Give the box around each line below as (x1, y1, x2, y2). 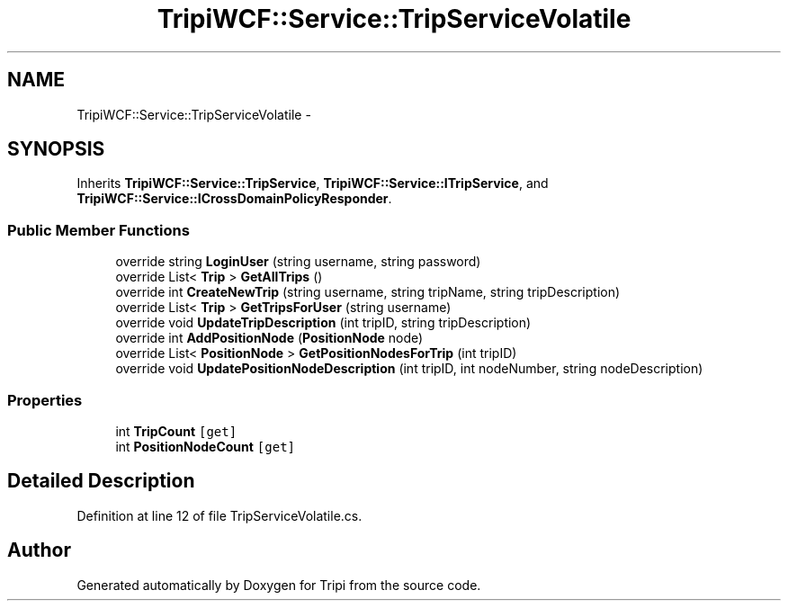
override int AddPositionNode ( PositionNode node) (115, 330, 424, 346)
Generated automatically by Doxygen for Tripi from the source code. (76, 577, 481, 593)
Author (7, 539, 71, 562)
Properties (7, 390, 83, 409)
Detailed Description (7, 469, 195, 493)
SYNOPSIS (7, 138, 105, 161)
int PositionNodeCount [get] (115, 438, 295, 454)
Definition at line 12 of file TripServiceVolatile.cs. (76, 507, 363, 523)
